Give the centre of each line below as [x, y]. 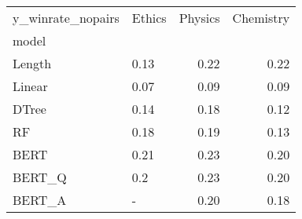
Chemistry [261, 18]
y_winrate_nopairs [66, 18]
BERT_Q [40, 177]
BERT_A [40, 200]
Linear [30, 86]
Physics [199, 18]
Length [32, 63]
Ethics [149, 18]
